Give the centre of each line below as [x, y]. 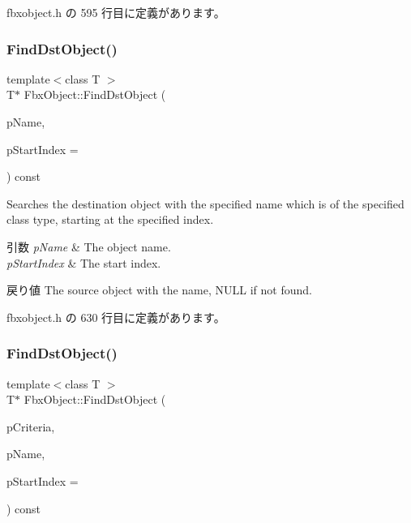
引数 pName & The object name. [89, 246]
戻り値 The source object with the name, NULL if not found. [159, 290]
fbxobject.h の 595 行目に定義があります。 [116, 12]
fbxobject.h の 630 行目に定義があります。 [116, 317]
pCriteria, [31, 426]
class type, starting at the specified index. [110, 219]
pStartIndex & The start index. [84, 262]
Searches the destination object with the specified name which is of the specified [205, 203]
